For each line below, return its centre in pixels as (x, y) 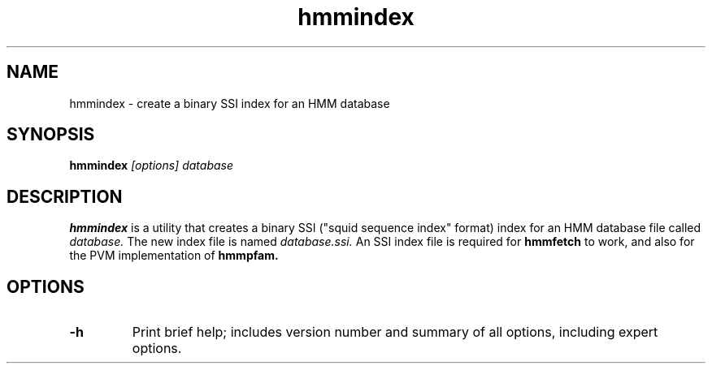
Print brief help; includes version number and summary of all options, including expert (395, 332)
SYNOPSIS (51, 135)
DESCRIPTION (65, 196)
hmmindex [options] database (151, 166)
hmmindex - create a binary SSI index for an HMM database (230, 103)
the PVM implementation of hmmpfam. (174, 256)
